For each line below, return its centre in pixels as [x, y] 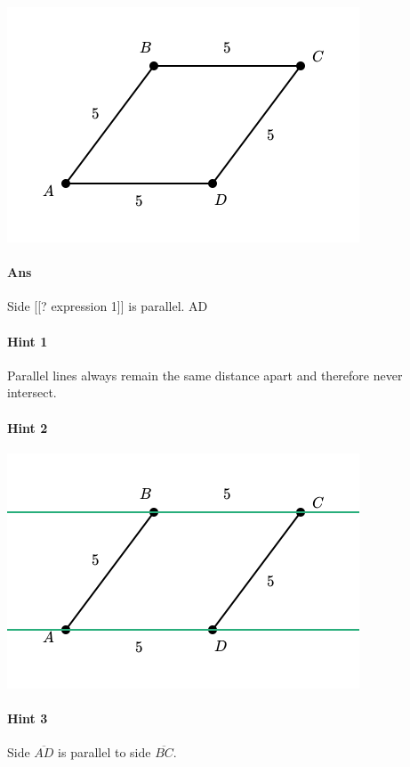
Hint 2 [28, 427]
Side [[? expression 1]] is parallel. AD [108, 306]
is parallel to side [105, 752]
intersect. [32, 392]
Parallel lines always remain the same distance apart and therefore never [205, 375]
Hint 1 [28, 341]
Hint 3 [28, 718]
